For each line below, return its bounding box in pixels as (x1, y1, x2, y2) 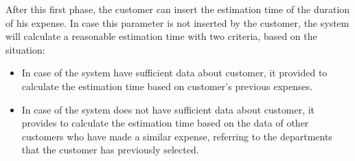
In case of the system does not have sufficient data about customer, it (21, 102, 315, 116)
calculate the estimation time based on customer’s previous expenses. (21, 78, 313, 93)
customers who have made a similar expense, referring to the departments (21, 129, 332, 143)
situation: (5, 42, 45, 56)
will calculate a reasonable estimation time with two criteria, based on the (5, 29, 317, 43)
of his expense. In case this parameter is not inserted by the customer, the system (5, 15, 350, 30)
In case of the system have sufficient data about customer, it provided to (21, 65, 328, 80)
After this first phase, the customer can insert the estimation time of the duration (5, 2, 350, 16)
